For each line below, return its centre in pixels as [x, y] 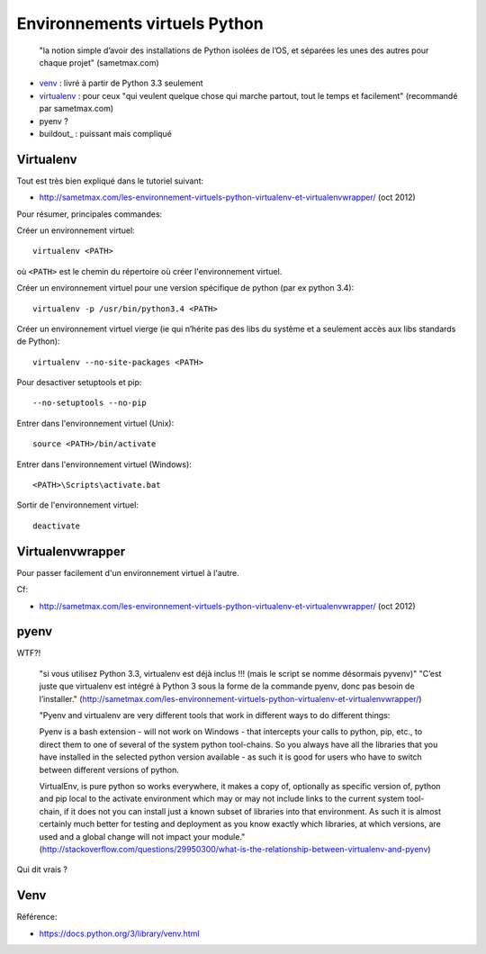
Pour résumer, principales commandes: [90, 214]
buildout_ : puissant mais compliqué [106, 133]
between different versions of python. [109, 769]
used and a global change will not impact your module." [142, 836]
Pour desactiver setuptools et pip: [79, 382]
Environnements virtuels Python [140, 23]
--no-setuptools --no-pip [90, 403]
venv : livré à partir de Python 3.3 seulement [121, 83]
